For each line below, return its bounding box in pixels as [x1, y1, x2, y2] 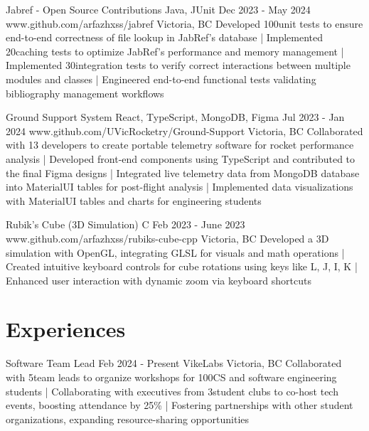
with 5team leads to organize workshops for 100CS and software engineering [6, 370, 337, 384]
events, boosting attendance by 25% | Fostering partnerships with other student [6, 398, 353, 413]
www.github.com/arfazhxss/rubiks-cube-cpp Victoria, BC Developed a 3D [6, 230, 329, 245]
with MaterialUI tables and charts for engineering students [6, 193, 262, 208]
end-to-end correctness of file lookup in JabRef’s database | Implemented [6, 30, 323, 45]
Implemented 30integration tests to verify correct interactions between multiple [6, 58, 351, 73]
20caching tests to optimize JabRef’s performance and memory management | [6, 43, 344, 58]
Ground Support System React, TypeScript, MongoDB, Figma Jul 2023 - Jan [6, 110, 345, 124]
